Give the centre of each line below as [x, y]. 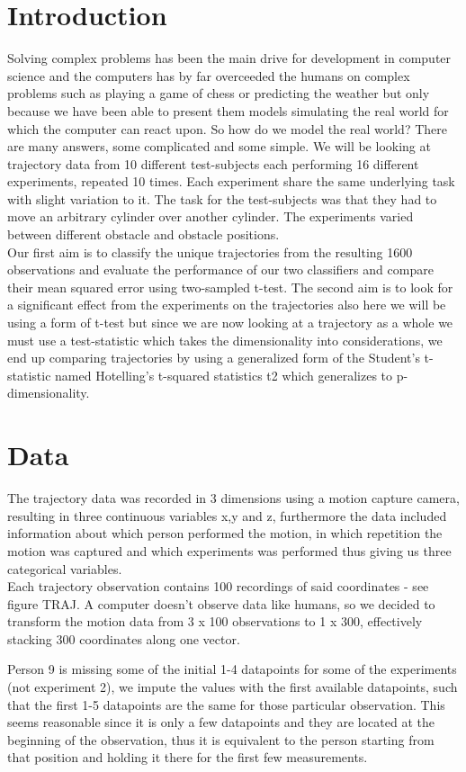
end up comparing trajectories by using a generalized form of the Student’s [214, 358]
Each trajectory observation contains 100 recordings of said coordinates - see [218, 586]
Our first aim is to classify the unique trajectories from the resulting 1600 [210, 251]
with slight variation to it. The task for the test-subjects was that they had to [222, 198]
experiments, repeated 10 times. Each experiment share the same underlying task [231, 181]
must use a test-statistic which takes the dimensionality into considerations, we [225, 340]
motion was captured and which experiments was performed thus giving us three [229, 550]
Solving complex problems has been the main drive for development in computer [229, 58]
